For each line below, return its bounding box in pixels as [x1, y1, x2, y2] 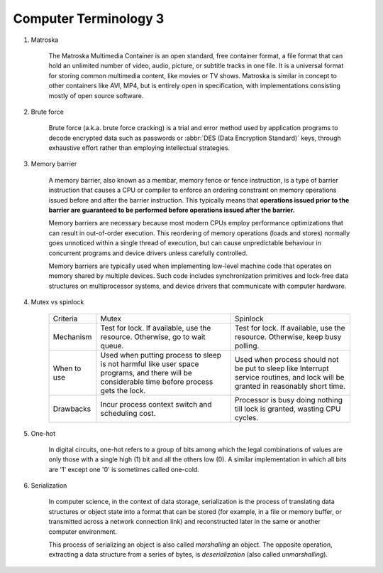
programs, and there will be [100, 368, 193, 377]
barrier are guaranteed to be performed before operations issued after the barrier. [48, 206, 296, 215]
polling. [234, 341, 260, 350]
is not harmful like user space [100, 359, 199, 369]
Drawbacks [52, 404, 91, 414]
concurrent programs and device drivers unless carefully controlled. [48, 249, 248, 257]
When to [52, 363, 82, 373]
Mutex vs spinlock [30, 298, 84, 306]
